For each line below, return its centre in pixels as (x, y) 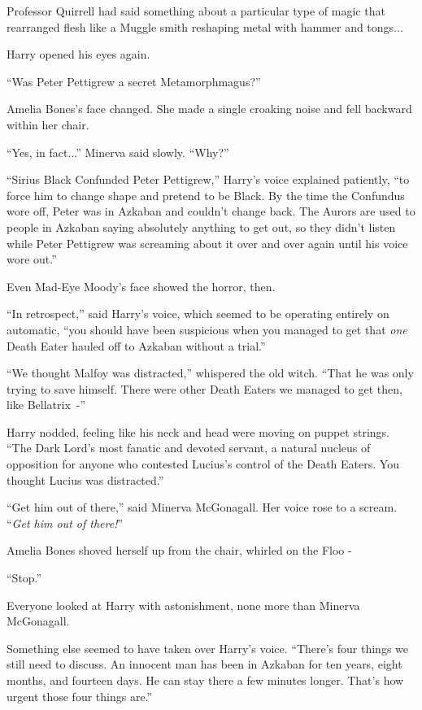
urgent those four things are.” (80, 696)
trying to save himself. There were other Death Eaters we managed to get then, (204, 388)
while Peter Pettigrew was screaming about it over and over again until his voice (207, 243)
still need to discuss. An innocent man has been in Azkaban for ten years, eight (204, 664)
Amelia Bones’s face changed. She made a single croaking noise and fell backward (209, 109)
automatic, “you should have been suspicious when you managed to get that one (207, 329)
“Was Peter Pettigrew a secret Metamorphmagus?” (134, 81)
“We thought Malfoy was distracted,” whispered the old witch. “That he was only (210, 373)
